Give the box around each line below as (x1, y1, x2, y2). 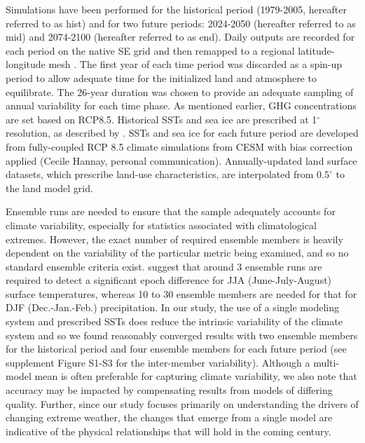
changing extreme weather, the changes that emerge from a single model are (6, 410, 333, 425)
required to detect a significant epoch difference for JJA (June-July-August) (6, 273, 332, 287)
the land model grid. (6, 180, 93, 195)
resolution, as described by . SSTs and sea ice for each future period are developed (6, 125, 359, 140)
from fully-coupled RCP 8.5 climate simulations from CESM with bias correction (6, 139, 353, 154)
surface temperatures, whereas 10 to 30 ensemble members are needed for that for (6, 286, 357, 301)
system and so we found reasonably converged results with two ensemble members (6, 327, 358, 342)
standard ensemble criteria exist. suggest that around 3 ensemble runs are (6, 259, 322, 273)
